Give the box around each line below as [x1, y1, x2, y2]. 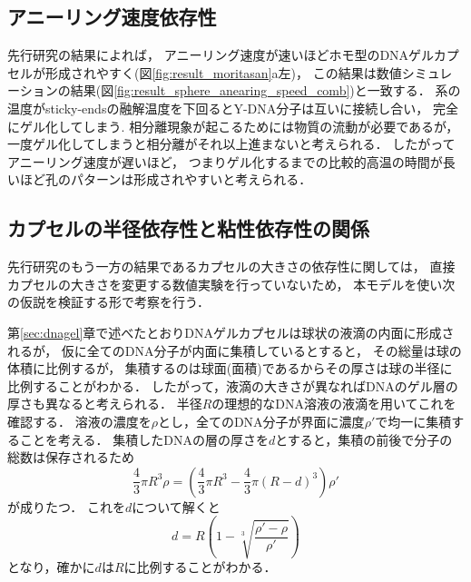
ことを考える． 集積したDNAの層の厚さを [19, 429, 269, 449]
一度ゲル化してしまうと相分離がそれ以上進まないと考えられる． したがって [7, 134, 456, 153]
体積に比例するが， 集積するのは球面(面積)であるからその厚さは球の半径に [7, 359, 453, 378]
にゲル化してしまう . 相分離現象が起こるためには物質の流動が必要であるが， [7, 116, 459, 135]
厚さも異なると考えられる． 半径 [7, 394, 202, 413]
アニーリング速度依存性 [7, 3, 217, 31]
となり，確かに [7, 557, 95, 577]
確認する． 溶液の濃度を [7, 411, 152, 430]
